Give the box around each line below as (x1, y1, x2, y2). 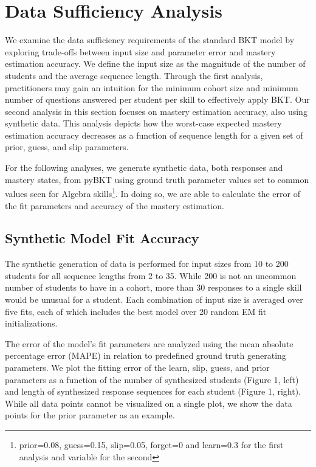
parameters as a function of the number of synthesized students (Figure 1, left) (5, 373, 299, 386)
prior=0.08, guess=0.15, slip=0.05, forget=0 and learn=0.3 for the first (19, 438, 284, 451)
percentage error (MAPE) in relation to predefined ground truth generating (5, 349, 286, 362)
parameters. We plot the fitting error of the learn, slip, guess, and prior (5, 361, 270, 374)
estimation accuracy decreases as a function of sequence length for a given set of (5, 128, 303, 141)
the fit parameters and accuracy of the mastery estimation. (5, 199, 224, 212)
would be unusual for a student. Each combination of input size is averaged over (5, 293, 303, 306)
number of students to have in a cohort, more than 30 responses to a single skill (5, 281, 302, 294)
